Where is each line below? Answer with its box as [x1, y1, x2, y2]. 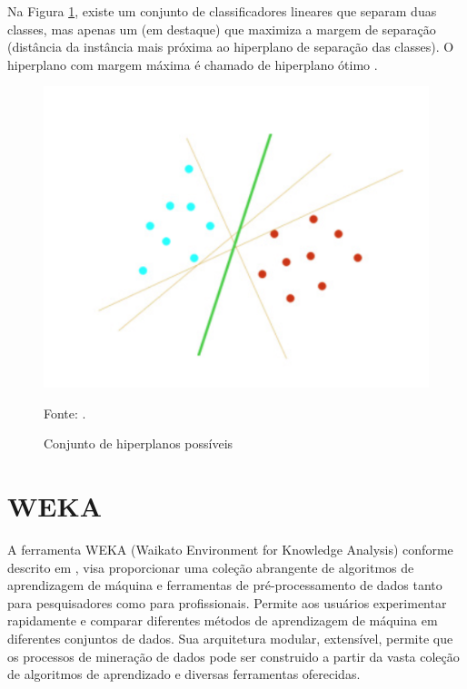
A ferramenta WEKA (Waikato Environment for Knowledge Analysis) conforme [7, 539, 453, 558]
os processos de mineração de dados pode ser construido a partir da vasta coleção [7, 646, 460, 665]
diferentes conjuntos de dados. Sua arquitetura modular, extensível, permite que [7, 628, 453, 647]
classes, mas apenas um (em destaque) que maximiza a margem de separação [7, 19, 436, 38]
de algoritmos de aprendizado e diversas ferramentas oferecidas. [7, 664, 361, 684]
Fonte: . [44, 403, 86, 422]
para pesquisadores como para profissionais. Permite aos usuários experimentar [7, 593, 447, 612]
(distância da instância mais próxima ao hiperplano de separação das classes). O [7, 37, 454, 56]
